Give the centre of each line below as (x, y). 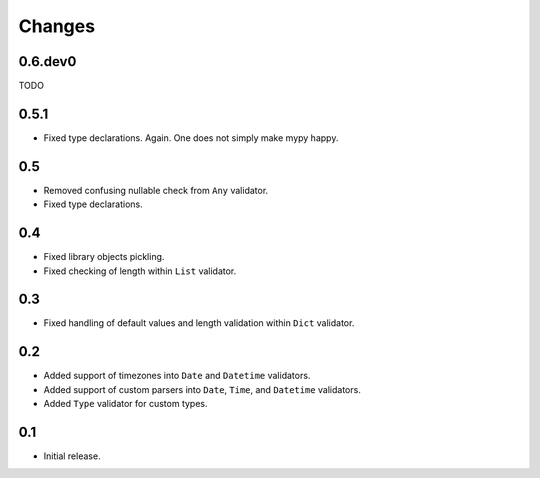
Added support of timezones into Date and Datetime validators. (177, 376)
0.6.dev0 (47, 61)
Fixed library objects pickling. (104, 257)
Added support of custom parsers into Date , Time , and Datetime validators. (202, 389)
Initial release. (72, 456)
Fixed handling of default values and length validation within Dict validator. (199, 323)
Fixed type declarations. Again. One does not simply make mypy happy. (191, 137)
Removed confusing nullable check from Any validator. (156, 190)
